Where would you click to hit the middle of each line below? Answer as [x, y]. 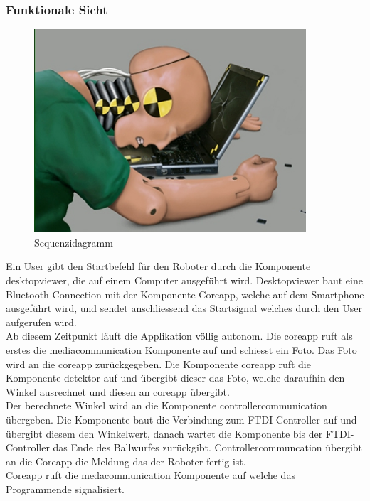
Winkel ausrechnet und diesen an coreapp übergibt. [118, 391]
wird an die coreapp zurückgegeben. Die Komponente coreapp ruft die [158, 363]
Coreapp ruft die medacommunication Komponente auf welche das [150, 475]
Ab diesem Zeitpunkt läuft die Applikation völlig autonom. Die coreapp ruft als [179, 336]
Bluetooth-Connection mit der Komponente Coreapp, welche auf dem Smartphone [185, 294]
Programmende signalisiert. [65, 489]
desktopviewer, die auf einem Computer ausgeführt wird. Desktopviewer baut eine [184, 280]
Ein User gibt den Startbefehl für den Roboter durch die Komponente [158, 266]
